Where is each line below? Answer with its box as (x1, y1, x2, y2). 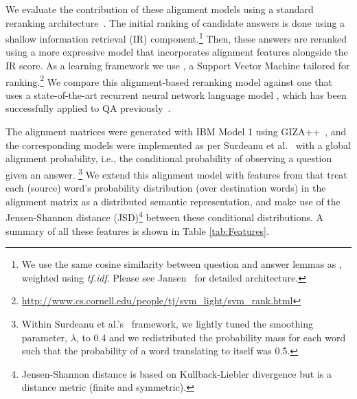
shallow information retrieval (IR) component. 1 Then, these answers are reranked (5, 30, 347, 45)
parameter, (21, 330, 67, 344)
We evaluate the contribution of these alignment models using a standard (5, 2, 314, 16)
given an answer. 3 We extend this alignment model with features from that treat (5, 165, 347, 181)
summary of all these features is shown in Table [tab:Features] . (5, 223, 269, 238)
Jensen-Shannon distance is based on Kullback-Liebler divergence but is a (21, 366, 332, 380)
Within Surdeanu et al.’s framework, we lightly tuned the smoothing (21, 316, 314, 330)
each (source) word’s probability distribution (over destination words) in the (5, 181, 326, 195)
